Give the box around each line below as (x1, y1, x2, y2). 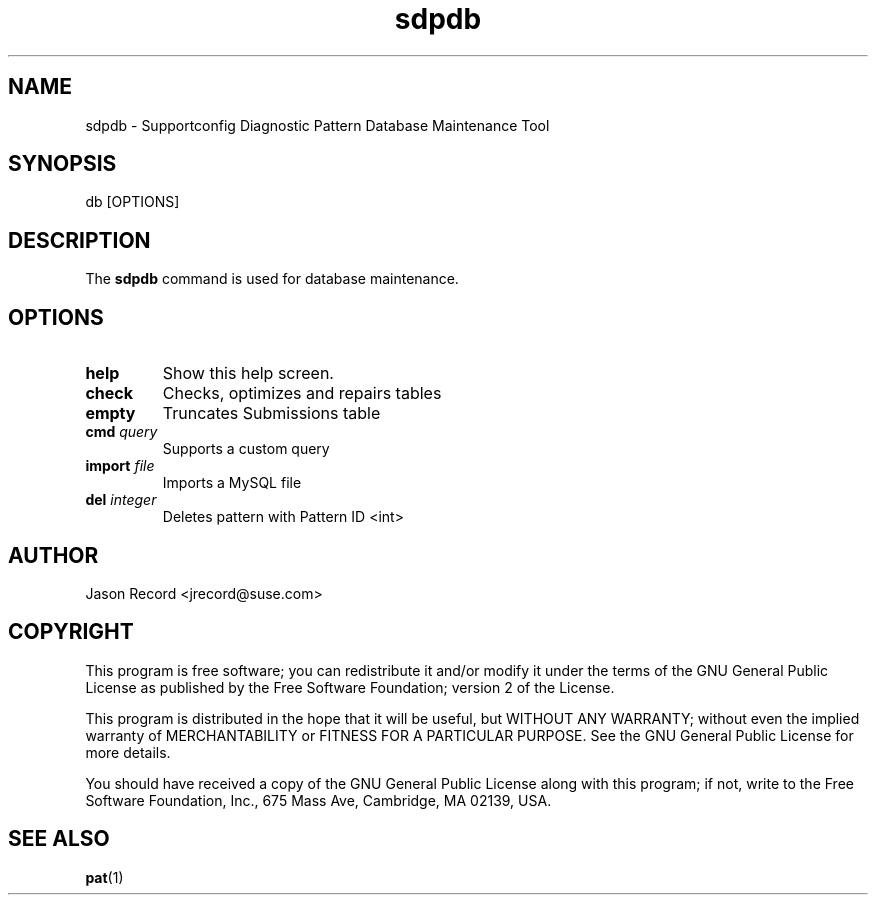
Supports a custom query (162, 440, 330, 458)
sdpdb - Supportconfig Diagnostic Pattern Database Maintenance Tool (85, 116, 550, 134)
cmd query (85, 423, 158, 441)
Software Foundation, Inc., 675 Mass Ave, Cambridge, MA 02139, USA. (85, 791, 552, 809)
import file (85, 457, 155, 475)
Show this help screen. (162, 363, 334, 384)
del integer (85, 491, 157, 509)
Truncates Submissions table (162, 403, 381, 424)
